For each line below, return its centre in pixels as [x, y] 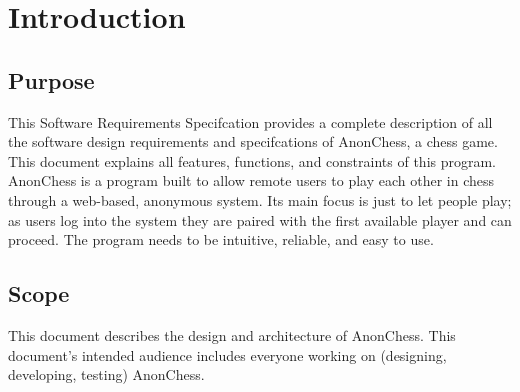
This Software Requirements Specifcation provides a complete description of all [250, 121]
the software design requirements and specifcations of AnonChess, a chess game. [253, 141]
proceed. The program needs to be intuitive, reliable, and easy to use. [221, 239]
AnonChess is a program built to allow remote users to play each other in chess [251, 180]
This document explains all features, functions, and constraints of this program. [252, 160]
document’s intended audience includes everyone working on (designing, [227, 354]
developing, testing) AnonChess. [106, 374]
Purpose [51, 79]
